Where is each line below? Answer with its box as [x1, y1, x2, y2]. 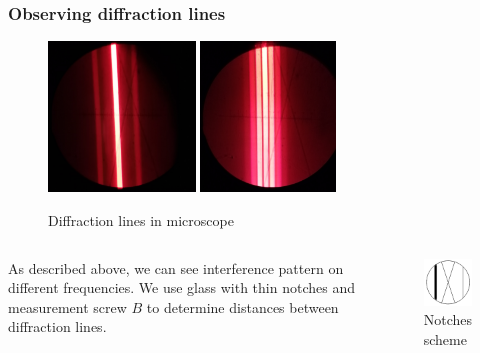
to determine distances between [146, 296, 339, 317]
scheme [423, 329, 467, 350]
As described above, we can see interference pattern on [8, 257, 344, 278]
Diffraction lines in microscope [48, 209, 234, 230]
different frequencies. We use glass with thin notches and [8, 277, 355, 298]
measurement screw [8, 296, 127, 317]
